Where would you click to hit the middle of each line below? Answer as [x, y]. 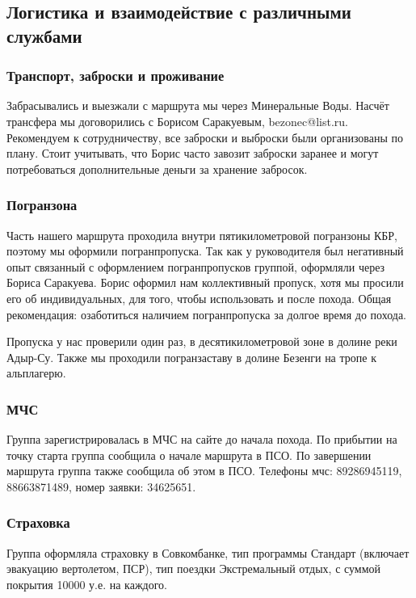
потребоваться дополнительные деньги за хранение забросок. [157, 168]
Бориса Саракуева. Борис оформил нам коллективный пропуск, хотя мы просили [205, 282]
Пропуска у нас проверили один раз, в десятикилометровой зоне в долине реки [202, 341]
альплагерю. [36, 373]
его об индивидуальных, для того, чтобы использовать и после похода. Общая [199, 298]
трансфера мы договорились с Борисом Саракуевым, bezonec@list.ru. [177, 121]
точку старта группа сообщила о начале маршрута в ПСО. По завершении [189, 455]
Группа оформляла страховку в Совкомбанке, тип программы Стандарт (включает [208, 552]
